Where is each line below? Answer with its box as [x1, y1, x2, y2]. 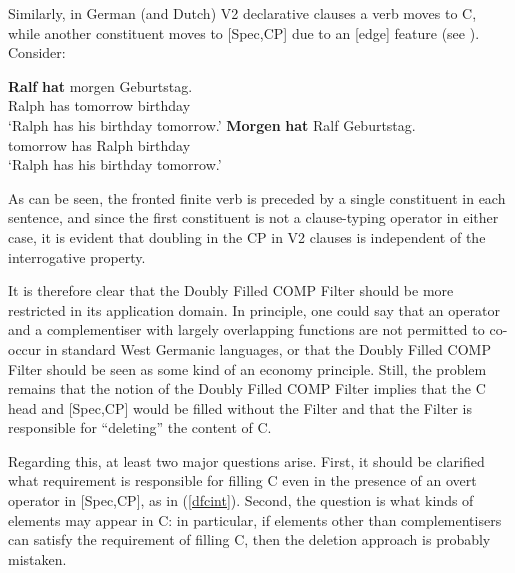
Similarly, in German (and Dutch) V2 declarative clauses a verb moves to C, [8, 3, 477, 23]
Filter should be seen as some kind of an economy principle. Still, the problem [8, 358, 487, 379]
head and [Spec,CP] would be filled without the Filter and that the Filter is [8, 397, 472, 418]
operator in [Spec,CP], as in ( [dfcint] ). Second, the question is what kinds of [8, 490, 474, 511]
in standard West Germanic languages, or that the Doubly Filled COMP [45, 338, 491, 359]
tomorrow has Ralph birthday [8, 134, 191, 155]
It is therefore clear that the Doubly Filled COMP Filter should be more [8, 280, 454, 301]
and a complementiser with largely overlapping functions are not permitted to [8, 319, 485, 340]
